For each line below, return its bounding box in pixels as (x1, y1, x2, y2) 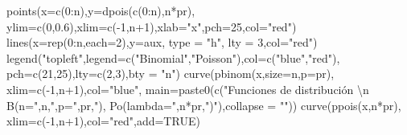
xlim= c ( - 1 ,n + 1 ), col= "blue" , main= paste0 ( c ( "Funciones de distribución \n (6, 80, 369, 97)
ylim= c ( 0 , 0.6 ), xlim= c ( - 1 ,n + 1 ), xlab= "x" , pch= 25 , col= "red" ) (6, 18, 297, 35)
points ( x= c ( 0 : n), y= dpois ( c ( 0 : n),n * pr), (6, 2, 195, 18)
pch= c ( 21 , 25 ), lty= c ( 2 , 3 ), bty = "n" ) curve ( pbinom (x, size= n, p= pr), (6, 65, 335, 82)
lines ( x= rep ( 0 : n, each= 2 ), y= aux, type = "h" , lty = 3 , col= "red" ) (6, 34, 318, 51)
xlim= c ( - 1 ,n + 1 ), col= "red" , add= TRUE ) (6, 112, 200, 129)
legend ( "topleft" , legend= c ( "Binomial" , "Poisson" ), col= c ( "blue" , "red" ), (6, 49, 340, 66)
